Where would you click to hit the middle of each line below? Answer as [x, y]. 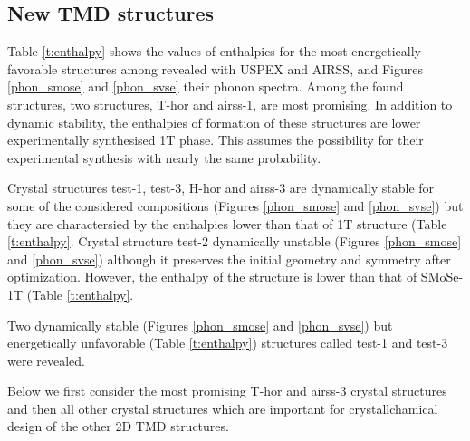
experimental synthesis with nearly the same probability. [164, 157]
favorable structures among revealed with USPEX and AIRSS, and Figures [215, 68]
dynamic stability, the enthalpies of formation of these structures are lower [214, 122]
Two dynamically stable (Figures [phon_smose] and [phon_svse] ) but [200, 325]
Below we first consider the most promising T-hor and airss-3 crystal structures [227, 391]
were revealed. [47, 360]
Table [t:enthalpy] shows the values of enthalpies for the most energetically [215, 51]
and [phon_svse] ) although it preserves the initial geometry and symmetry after [229, 259]
